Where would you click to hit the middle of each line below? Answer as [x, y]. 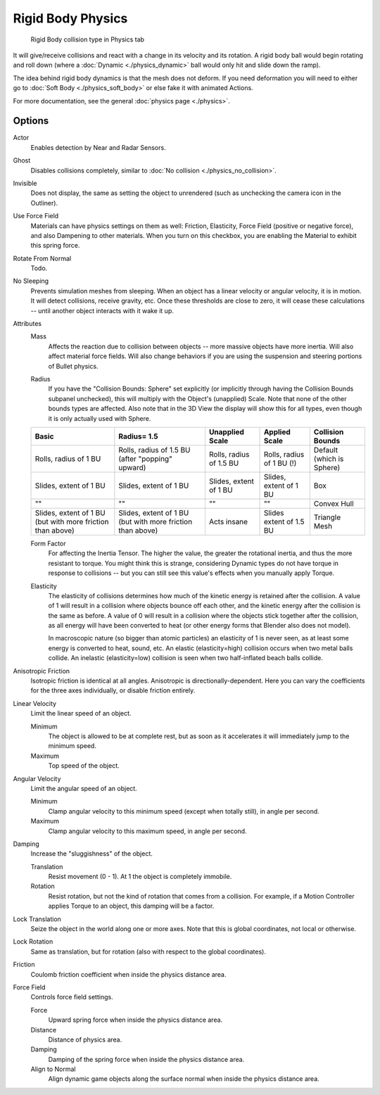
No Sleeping [31, 281]
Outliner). [44, 203]
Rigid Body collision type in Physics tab [87, 39]
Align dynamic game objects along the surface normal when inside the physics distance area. [184, 1079]
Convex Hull [334, 503]
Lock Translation [37, 919]
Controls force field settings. [72, 997]
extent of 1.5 [284, 521]
